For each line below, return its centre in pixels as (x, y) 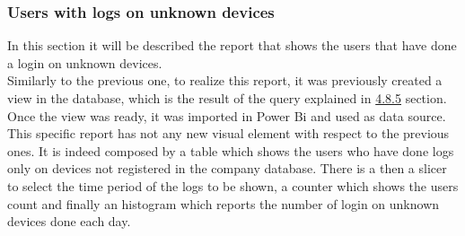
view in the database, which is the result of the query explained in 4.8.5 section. (227, 98)
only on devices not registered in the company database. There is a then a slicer (227, 168)
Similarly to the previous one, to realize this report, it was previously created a (225, 80)
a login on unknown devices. (85, 62)
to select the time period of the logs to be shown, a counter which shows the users (233, 185)
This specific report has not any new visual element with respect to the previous (228, 133)
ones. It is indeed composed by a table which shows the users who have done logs (231, 150)
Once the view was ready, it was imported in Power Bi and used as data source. (227, 115)
